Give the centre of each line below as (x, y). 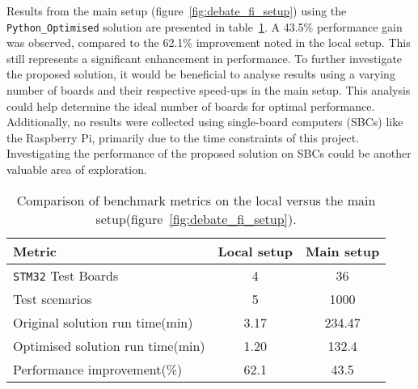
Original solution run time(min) (103, 322)
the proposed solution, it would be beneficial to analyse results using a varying (201, 74)
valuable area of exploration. (77, 169)
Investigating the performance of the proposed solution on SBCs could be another (209, 153)
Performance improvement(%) (98, 369)
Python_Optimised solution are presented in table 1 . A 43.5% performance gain (205, 26)
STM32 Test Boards (66, 275)
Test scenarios (53, 298)
